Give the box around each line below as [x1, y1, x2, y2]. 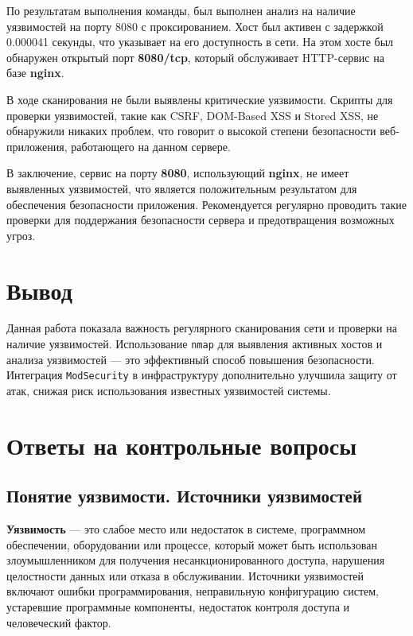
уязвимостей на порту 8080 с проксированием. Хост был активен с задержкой [6, 17, 384, 34]
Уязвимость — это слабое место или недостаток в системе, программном [6, 521, 366, 537]
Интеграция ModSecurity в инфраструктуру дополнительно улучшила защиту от [6, 366, 397, 383]
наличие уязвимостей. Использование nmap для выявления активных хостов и [6, 335, 383, 352]
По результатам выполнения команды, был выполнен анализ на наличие [6, 2, 356, 18]
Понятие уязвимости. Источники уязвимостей [6, 483, 363, 508]
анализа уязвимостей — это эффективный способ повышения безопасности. [6, 351, 375, 367]
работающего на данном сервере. [71, 138, 231, 154]
